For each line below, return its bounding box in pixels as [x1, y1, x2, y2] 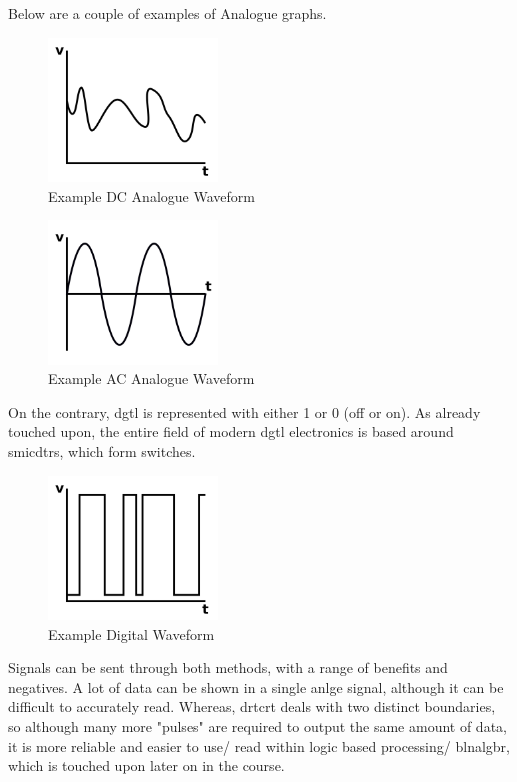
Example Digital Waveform [48, 623, 215, 644]
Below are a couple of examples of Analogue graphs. [8, 3, 327, 23]
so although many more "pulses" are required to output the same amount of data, [8, 715, 507, 736]
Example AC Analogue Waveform [48, 368, 255, 389]
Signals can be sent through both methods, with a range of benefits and [8, 657, 448, 678]
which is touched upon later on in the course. [8, 755, 285, 776]
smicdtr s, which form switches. [8, 440, 196, 461]
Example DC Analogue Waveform [48, 185, 255, 206]
